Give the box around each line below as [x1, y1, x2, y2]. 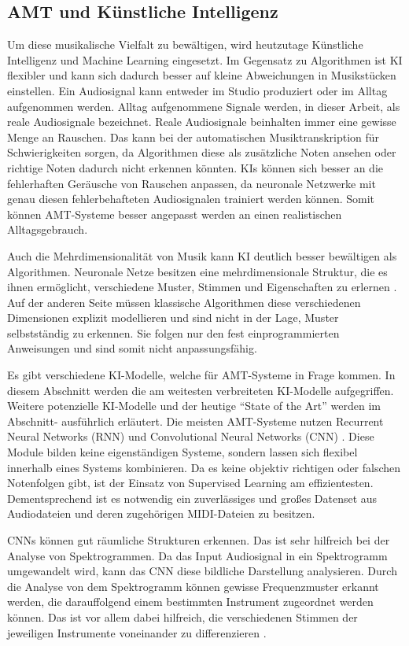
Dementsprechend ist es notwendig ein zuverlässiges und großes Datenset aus [7, 489, 378, 506]
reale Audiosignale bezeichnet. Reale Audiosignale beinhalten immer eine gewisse [7, 113, 396, 130]
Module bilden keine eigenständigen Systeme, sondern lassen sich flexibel [7, 444, 358, 460]
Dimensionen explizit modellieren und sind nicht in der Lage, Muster [7, 309, 339, 326]
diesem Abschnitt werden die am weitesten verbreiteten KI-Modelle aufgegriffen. [7, 382, 394, 398]
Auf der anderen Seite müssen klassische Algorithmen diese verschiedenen [7, 293, 361, 310]
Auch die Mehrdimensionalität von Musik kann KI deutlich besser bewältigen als [7, 247, 397, 264]
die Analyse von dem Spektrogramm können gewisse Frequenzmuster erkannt [7, 578, 379, 594]
